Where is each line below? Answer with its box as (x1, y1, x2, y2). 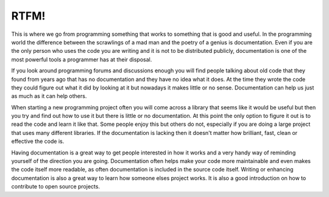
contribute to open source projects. (11, 183, 101, 190)
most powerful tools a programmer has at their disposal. (11, 55, 152, 63)
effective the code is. (11, 137, 65, 145)
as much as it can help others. (11, 92, 87, 100)
